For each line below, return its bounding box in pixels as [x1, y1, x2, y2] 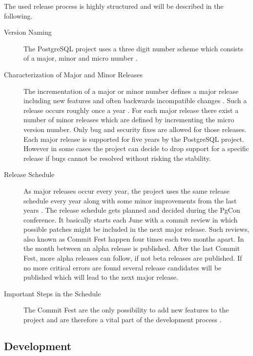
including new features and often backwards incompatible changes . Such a [23, 95, 247, 106]
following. [4, 10, 33, 21]
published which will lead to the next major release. [23, 272, 178, 282]
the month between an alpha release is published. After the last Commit [23, 243, 240, 253]
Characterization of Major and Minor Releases [4, 69, 143, 79]
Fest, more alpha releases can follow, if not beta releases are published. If [23, 253, 242, 263]
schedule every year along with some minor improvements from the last [23, 195, 237, 205]
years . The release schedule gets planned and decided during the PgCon [23, 205, 240, 215]
